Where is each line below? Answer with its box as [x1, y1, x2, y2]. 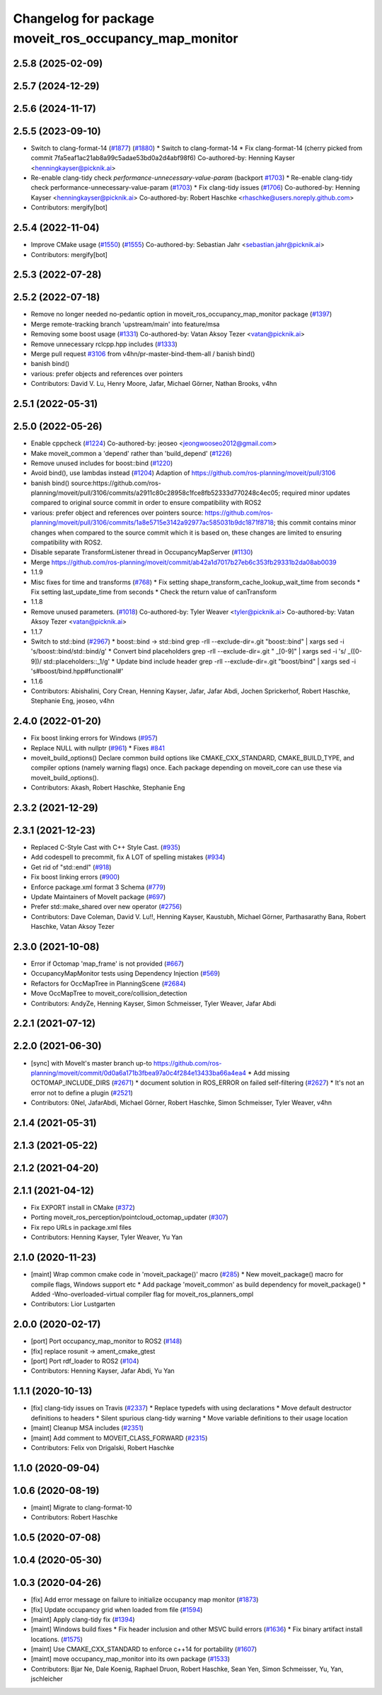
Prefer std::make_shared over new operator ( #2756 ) [30, 903, 183, 911]
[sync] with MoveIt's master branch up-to [30, 1058, 152, 1067]
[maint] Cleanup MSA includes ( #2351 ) [30, 1424, 144, 1432]
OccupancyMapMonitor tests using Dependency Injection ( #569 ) [30, 969, 221, 978]
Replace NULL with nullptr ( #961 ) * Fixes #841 [30, 743, 166, 752]
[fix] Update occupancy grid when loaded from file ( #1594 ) [30, 1605, 203, 1614]
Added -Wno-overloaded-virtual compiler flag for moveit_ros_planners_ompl [30, 1289, 254, 1299]
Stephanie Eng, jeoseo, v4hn [30, 697, 115, 705]
